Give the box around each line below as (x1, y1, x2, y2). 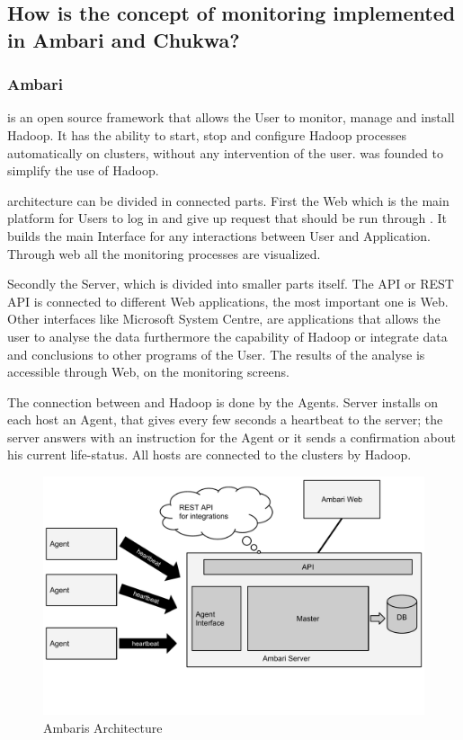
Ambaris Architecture (43, 718, 163, 736)
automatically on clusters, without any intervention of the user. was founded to (7, 143, 444, 162)
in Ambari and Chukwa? (7, 25, 240, 53)
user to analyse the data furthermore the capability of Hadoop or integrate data (7, 326, 448, 345)
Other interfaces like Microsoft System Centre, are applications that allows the (7, 309, 441, 328)
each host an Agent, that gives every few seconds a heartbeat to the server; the (7, 410, 443, 429)
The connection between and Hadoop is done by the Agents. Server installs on (7, 392, 439, 411)
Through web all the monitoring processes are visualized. (7, 244, 321, 263)
